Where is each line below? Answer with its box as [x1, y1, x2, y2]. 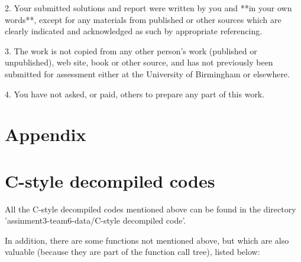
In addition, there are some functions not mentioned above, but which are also [5, 234, 289, 246]
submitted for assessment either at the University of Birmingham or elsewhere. [5, 67, 290, 80]
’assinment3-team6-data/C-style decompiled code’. [5, 214, 186, 227]
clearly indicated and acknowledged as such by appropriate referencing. [5, 25, 263, 37]
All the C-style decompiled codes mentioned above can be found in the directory [5, 202, 296, 215]
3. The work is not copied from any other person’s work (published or [5, 44, 257, 57]
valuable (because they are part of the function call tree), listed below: [5, 245, 260, 258]
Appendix [5, 122, 86, 146]
